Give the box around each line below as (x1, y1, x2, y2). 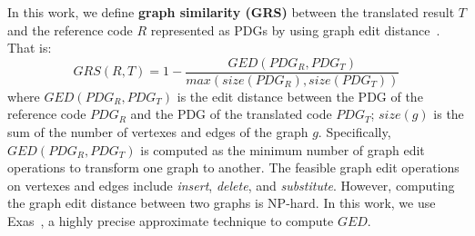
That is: (7, 38, 52, 57)
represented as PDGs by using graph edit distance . (150, 20, 440, 39)
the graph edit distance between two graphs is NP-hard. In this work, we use (7, 193, 436, 212)
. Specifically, (318, 123, 391, 142)
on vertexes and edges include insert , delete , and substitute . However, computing (7, 175, 455, 194)
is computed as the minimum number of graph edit (140, 140, 425, 159)
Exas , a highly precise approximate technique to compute (7, 211, 334, 230)
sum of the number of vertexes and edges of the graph (7, 123, 308, 142)
